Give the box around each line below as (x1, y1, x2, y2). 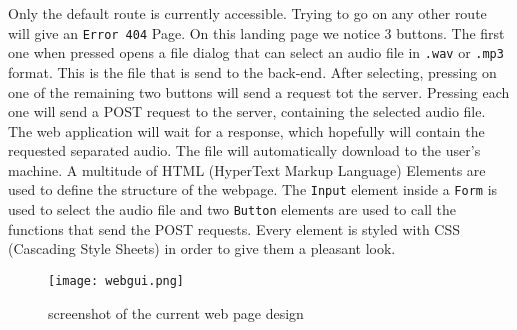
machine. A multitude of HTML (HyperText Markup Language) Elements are (8, 159, 486, 180)
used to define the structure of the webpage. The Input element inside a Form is (8, 179, 498, 200)
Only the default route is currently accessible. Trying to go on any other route (8, 3, 487, 23)
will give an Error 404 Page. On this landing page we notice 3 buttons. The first (8, 22, 505, 43)
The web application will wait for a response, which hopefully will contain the (8, 120, 485, 141)
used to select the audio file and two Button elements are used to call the (8, 199, 457, 220)
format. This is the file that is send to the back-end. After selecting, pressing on (8, 61, 497, 82)
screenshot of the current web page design (48, 302, 304, 323)
